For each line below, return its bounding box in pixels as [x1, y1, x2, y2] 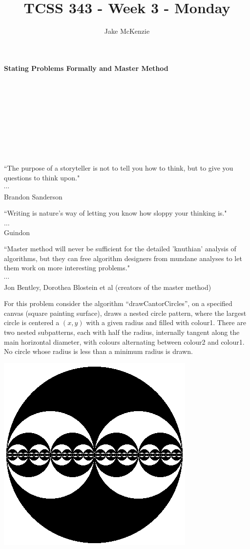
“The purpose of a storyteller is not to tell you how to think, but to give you [4, 163, 233, 173]
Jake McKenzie [104, 26, 150, 36]
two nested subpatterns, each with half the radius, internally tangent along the [4, 327, 240, 337]
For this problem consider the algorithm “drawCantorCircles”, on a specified [4, 298, 232, 308]
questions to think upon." [4, 172, 80, 182]
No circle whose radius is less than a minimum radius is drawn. [4, 346, 193, 356]
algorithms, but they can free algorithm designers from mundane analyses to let [4, 253, 242, 263]
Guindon [4, 227, 30, 237]
